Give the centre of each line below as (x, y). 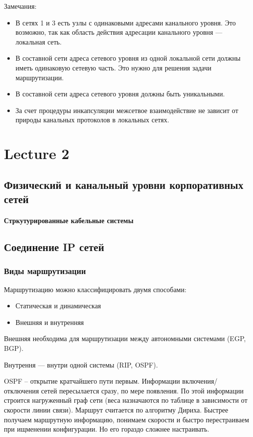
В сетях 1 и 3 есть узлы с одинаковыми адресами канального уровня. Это (126, 22)
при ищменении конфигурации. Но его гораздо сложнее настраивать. (107, 429)
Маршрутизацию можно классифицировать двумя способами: (95, 289)
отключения (22, 390)
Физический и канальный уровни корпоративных (124, 184)
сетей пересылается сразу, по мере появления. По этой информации (142, 390)
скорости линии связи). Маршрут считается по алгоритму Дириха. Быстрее (116, 410)
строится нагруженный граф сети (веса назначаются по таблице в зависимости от (126, 400)
